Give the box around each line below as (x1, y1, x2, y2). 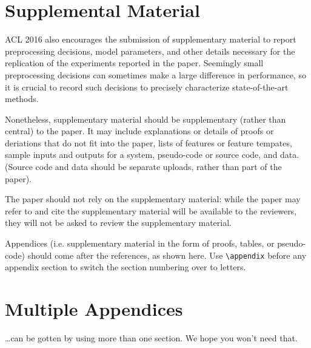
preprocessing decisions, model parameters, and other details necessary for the (5, 44, 295, 57)
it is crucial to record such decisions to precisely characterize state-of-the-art (5, 80, 289, 93)
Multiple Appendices (5, 296, 183, 321)
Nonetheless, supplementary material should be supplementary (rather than (5, 112, 286, 125)
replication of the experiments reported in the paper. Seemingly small (5, 56, 264, 69)
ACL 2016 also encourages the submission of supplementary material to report (5, 33, 296, 46)
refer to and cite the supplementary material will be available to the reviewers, (5, 204, 297, 217)
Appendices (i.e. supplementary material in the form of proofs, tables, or (5, 237, 275, 250)
